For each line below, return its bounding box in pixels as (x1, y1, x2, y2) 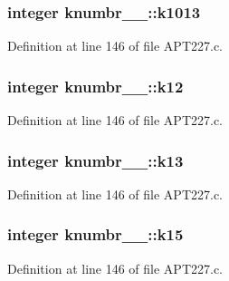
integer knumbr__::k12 (7, 74, 184, 97)
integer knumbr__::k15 (7, 223, 184, 246)
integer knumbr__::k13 (7, 149, 184, 171)
